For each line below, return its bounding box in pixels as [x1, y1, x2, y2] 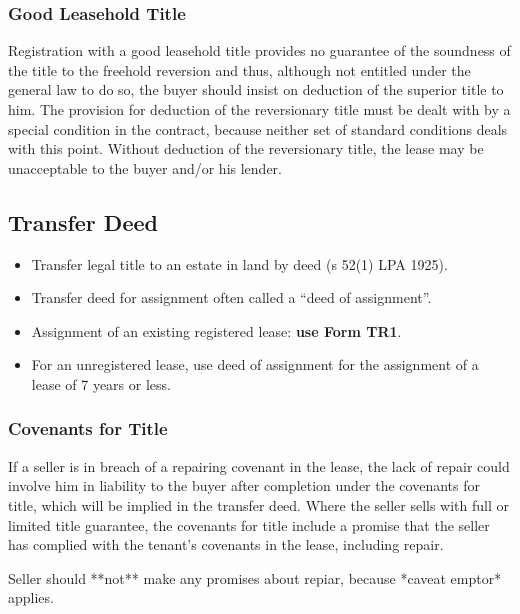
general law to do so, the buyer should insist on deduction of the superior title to [8, 79, 504, 100]
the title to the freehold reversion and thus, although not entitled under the [8, 59, 471, 80]
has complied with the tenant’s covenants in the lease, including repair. [8, 534, 444, 555]
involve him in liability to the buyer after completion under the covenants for [8, 475, 480, 496]
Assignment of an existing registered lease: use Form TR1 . [31, 320, 402, 341]
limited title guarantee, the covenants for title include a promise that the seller [8, 514, 490, 535]
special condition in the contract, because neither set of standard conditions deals [8, 118, 508, 139]
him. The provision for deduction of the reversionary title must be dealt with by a [8, 99, 511, 119]
